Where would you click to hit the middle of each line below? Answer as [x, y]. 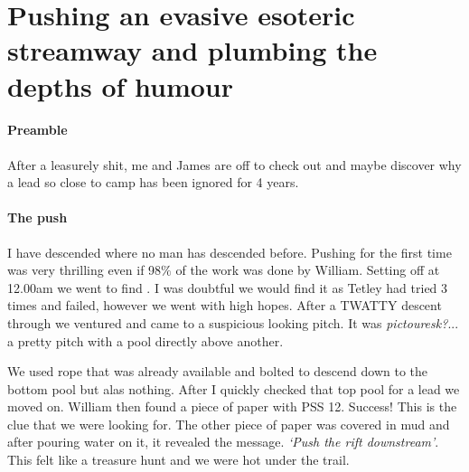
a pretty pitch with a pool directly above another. [145, 340]
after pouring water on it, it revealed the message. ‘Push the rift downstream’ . [223, 442]
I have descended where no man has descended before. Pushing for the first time [230, 252]
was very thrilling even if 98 [84, 270]
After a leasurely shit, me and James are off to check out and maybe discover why [234, 164]
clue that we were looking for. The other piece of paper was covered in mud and [229, 424]
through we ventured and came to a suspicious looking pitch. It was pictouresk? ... [233, 322]
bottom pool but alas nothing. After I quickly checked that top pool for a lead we [234, 388]
